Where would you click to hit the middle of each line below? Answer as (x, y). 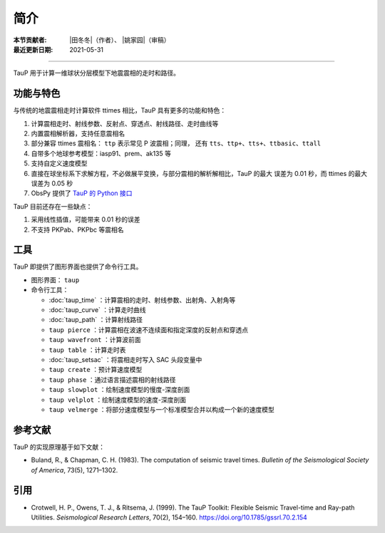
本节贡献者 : (30, 40)
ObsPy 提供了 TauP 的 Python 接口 (82, 193)
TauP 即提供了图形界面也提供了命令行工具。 (78, 266)
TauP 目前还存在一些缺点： (53, 206)
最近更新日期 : (33, 49)
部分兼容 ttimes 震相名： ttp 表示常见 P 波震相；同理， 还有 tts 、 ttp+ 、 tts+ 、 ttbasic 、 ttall (176, 143)
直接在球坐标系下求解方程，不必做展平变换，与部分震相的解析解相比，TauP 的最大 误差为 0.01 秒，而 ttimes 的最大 (199, 173)
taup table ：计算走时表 (87, 350)
